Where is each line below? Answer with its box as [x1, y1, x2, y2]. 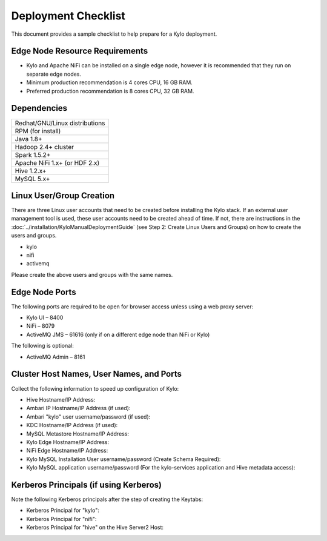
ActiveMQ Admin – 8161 [26, 353, 85, 360]
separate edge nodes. [26, 70, 82, 78]
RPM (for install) [15, 127, 61, 135]
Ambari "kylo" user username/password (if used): [26, 413, 151, 420]
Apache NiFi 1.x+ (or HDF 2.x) [15, 158, 100, 167]
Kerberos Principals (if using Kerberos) [11, 479, 162, 490]
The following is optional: [11, 342, 74, 350]
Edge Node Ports [11, 287, 76, 297]
